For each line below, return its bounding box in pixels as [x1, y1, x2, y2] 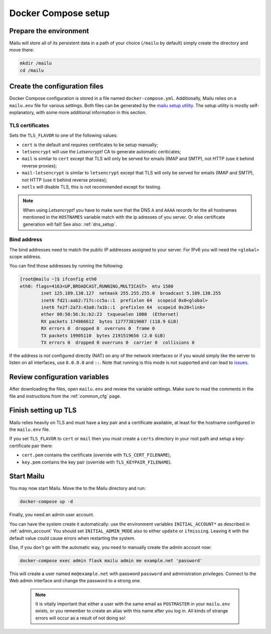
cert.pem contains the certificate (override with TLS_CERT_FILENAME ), [22, 452, 172, 458]
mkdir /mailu [20, 60, 52, 66]
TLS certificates [9, 122, 50, 129]
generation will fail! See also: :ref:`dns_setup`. [23, 221, 117, 227]
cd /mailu [20, 67, 44, 73]
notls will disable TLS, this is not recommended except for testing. [22, 184, 162, 190]
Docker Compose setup [9, 8, 110, 19]
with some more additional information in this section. [36, 110, 147, 116]
